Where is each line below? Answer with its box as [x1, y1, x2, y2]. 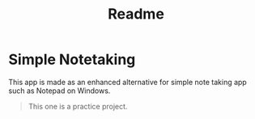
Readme [108, 5, 164, 23]
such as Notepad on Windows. [8, 86, 111, 96]
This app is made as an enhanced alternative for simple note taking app [8, 77, 247, 87]
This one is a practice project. [28, 101, 128, 111]
